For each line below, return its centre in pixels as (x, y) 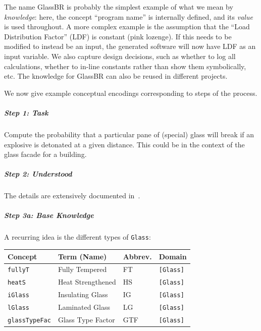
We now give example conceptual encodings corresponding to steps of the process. (131, 93)
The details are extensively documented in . (72, 196)
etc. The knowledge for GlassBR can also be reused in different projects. (116, 76)
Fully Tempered (82, 269)
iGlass (18, 295)
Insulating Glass (83, 294)
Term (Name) (82, 256)
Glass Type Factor (86, 320)
